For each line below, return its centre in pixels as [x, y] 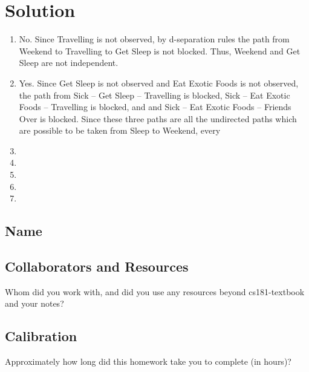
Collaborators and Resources [97, 266]
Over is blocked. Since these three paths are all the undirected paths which [158, 118]
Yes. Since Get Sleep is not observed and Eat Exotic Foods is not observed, [159, 83]
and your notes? [34, 303]
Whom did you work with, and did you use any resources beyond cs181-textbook [155, 291]
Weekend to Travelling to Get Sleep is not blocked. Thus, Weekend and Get [160, 51]
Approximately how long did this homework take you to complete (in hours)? [148, 361]
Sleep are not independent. [69, 63]
